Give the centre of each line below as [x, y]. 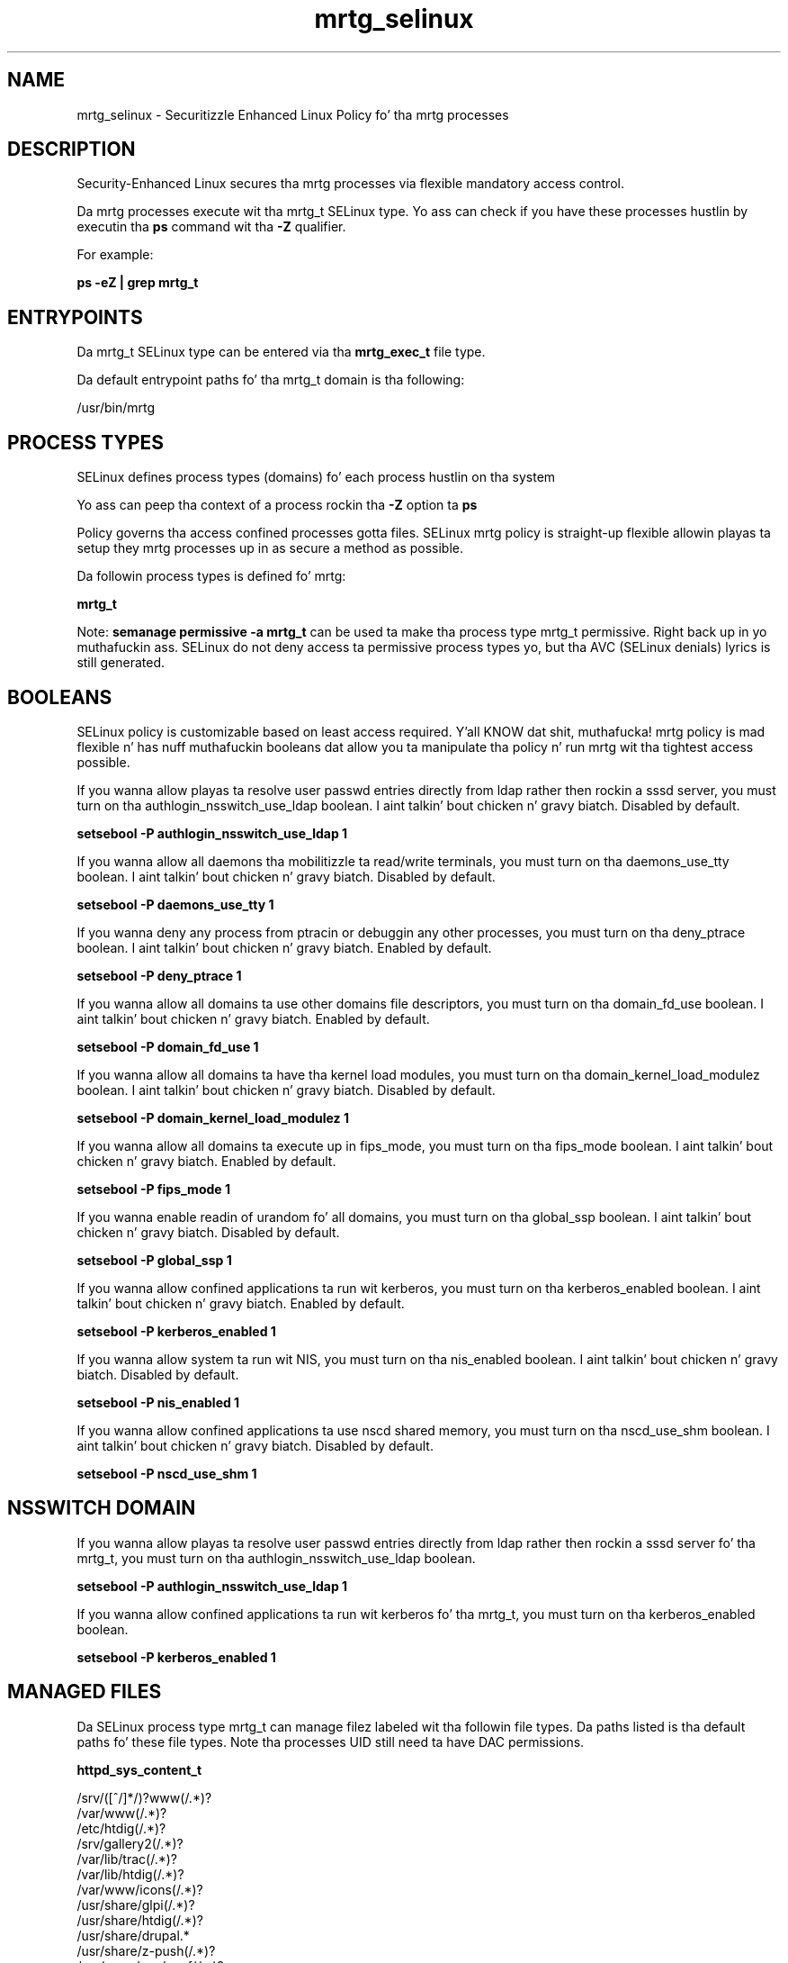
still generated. [121, 663]
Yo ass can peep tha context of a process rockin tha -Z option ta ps [277, 505]
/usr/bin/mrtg [116, 408]
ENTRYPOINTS [75, 317]
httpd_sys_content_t [139, 1769]
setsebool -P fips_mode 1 [153, 1189]
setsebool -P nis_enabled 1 [158, 1402]
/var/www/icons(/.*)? [140, 1889]
